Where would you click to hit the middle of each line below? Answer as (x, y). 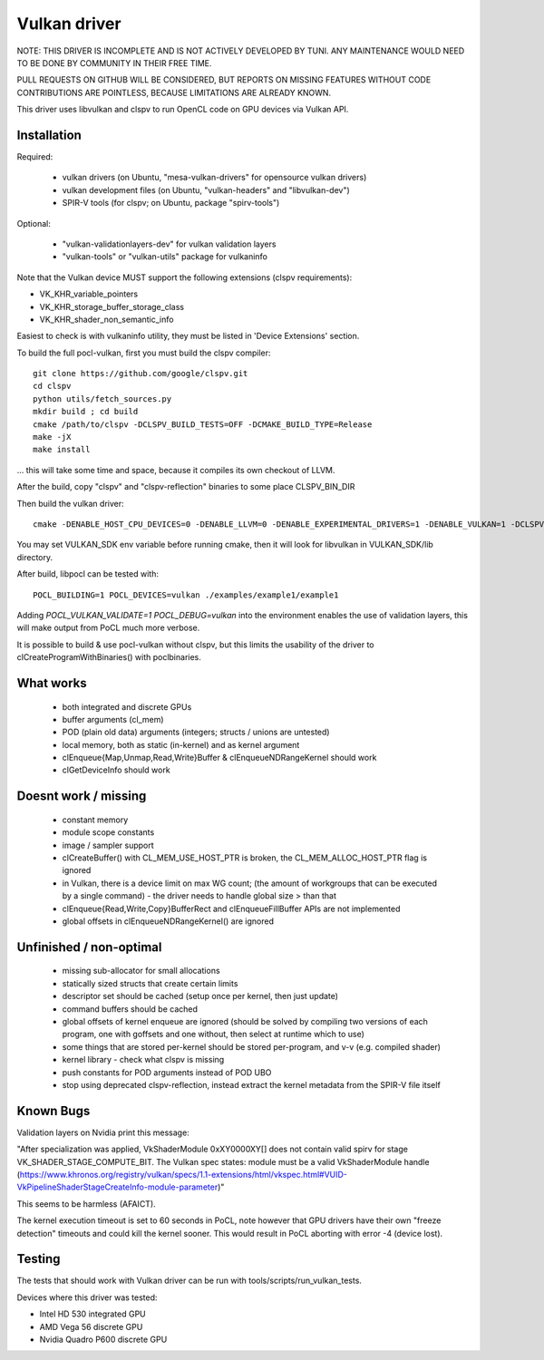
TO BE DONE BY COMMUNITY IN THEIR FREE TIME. (114, 63)
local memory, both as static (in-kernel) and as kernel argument (181, 744)
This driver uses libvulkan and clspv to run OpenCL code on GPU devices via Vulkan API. (183, 110)
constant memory (95, 820)
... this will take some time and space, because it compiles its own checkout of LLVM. (176, 470)
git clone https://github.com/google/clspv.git (141, 374)
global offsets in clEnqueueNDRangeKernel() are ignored (168, 921)
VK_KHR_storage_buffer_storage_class (112, 306)
